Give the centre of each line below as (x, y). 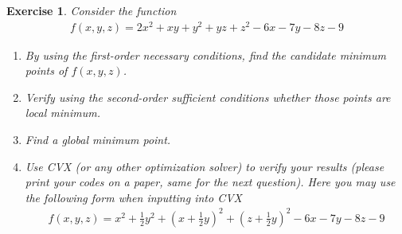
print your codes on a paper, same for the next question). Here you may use (210, 182)
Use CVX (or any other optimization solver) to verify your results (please (205, 166)
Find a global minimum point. (98, 140)
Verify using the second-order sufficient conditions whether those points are (208, 97)
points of (46, 70)
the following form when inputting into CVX (133, 197)
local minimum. (62, 113)
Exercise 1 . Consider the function (92, 10)
